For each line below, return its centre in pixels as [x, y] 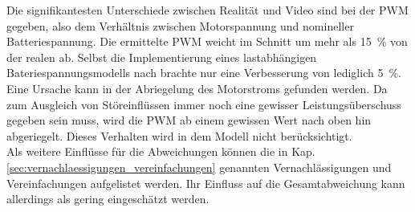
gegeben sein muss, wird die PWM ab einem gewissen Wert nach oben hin [189, 120]
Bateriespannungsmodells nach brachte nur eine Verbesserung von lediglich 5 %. [204, 73]
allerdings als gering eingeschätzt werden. [108, 199]
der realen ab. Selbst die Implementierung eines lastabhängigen [162, 57]
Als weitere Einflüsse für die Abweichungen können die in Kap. [161, 151]
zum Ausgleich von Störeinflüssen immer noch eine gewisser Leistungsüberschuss [204, 104]
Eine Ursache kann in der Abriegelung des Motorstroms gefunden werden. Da [197, 88]
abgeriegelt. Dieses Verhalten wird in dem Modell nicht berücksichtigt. [179, 135]
